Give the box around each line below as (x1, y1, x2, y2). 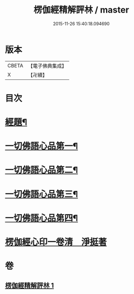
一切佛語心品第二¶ (5, 165, 78, 176)
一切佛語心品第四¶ (5, 213, 78, 223)
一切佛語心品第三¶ (5, 188, 78, 200)
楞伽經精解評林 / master (33, 4, 129, 15)
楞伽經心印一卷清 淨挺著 (5, 237, 107, 248)
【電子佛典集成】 (28, 62, 67, 69)
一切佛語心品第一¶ (5, 141, 78, 152)
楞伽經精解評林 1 (5, 281, 54, 290)
